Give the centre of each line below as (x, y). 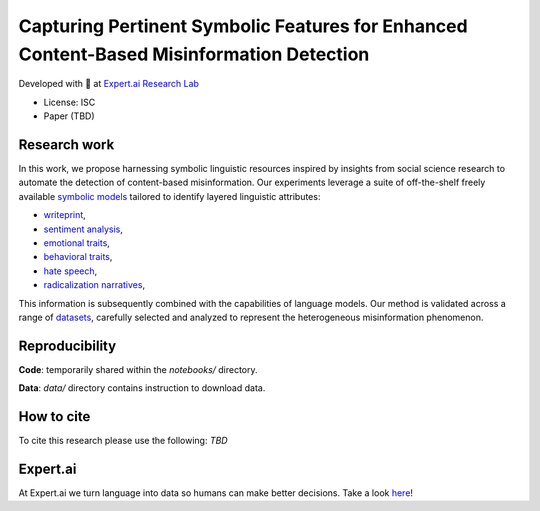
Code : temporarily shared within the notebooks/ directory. (138, 369)
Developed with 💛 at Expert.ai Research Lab (109, 84)
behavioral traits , (78, 257)
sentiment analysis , (83, 229)
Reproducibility (67, 345)
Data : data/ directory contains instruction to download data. (142, 388)
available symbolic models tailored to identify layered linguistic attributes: (169, 196)
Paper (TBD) (69, 116)
